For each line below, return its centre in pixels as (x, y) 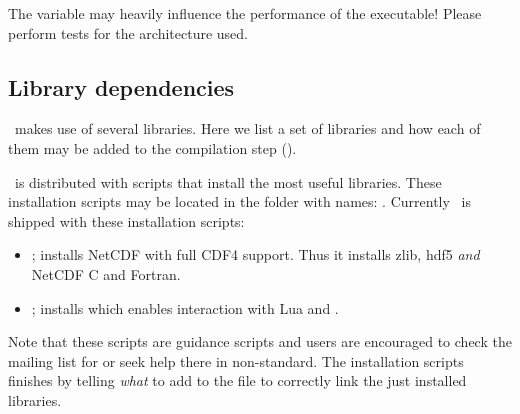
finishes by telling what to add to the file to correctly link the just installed (237, 380)
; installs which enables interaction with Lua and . (185, 307)
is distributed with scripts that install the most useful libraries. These (228, 181)
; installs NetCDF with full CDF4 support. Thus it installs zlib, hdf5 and (255, 254)
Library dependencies (121, 86)
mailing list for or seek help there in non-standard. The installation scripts (236, 360)
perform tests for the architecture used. (128, 32)
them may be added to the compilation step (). (152, 147)
